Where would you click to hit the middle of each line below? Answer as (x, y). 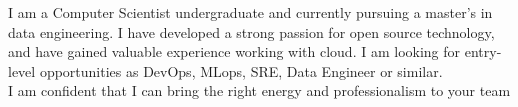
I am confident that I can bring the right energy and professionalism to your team (259, 90)
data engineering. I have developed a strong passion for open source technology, (251, 31)
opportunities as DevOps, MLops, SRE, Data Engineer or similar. (241, 70)
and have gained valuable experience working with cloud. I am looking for (234, 51)
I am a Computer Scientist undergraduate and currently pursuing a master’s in (250, 12)
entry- (483, 51)
